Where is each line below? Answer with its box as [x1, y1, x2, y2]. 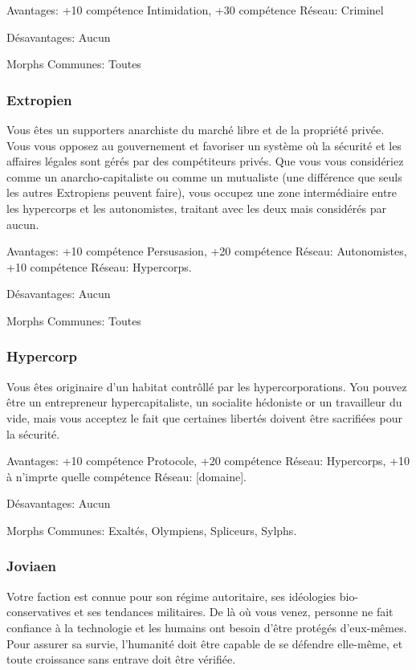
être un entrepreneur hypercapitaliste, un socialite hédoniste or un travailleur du [6, 394, 402, 411]
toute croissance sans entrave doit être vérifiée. [6, 651, 236, 668]
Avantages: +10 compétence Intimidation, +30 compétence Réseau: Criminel [6, 2, 384, 18]
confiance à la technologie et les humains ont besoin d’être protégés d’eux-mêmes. [6, 619, 407, 635]
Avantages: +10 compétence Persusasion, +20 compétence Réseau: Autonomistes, [6, 243, 407, 259]
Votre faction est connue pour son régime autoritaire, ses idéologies [6, 587, 336, 604]
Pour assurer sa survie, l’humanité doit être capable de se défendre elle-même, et [6, 635, 403, 652]
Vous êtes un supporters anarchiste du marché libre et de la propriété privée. [6, 121, 385, 137]
